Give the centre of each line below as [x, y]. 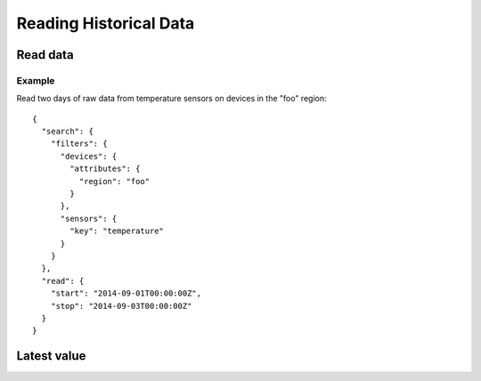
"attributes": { [105, 169]
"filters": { [79, 144]
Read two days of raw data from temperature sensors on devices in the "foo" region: [171, 99]
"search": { [67, 132]
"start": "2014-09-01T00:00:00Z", [126, 293]
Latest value [51, 356]
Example [36, 80]
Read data [45, 55]
